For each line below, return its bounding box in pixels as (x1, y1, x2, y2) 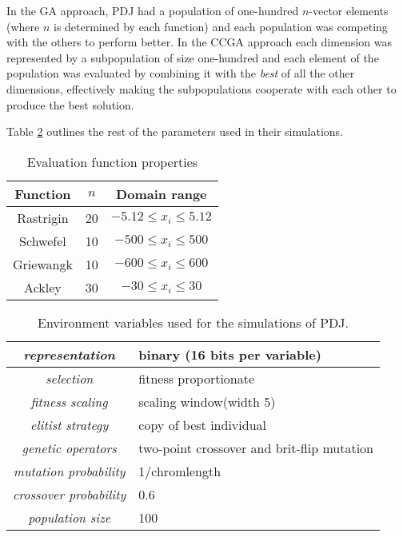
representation (23, 344, 115, 364)
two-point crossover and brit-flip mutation (138, 438, 373, 457)
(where (6, 18, 40, 34)
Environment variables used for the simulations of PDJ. (38, 312, 349, 332)
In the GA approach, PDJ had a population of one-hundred (6, 2, 299, 18)
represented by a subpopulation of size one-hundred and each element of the (6, 49, 379, 66)
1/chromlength (138, 461, 221, 480)
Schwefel (19, 231, 66, 250)
